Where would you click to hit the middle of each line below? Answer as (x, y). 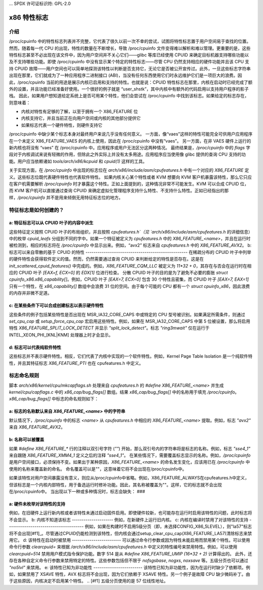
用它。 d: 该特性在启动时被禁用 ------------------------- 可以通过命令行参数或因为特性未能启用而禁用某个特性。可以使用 (130, 540)
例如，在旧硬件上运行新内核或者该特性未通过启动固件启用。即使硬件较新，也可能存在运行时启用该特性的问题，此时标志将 (131, 513)
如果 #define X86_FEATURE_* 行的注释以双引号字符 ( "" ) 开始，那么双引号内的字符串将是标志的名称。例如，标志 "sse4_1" (130, 448)
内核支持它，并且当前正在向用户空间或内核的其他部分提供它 (81, 118)
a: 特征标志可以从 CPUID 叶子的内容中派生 (51, 223)
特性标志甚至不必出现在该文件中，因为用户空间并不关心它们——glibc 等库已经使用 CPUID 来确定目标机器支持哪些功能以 (129, 55)
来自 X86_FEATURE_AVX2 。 (37, 427)
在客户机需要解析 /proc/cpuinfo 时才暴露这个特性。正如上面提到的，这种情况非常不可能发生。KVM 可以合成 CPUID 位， (129, 184)
